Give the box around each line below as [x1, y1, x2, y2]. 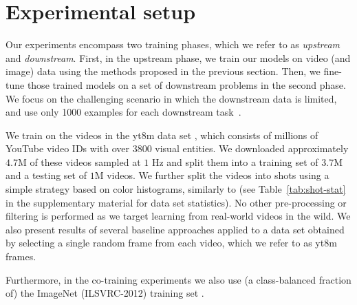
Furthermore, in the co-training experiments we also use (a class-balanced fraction [6, 272, 351, 286]
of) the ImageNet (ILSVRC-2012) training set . [6, 286, 204, 300]
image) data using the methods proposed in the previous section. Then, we [6, 64, 321, 78]
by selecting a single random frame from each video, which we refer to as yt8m [6, 235, 337, 250]
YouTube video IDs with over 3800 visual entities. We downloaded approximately [6, 141, 349, 156]
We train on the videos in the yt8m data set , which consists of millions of [6, 127, 318, 142]
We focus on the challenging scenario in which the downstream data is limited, [6, 91, 337, 105]
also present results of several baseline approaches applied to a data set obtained [6, 222, 345, 236]
